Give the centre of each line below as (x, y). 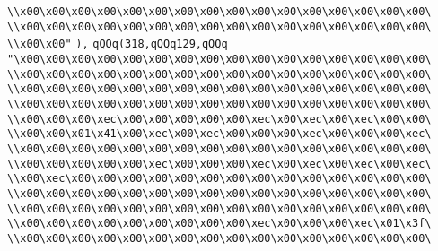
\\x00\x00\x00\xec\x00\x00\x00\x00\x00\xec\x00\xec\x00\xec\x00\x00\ (219, 119)
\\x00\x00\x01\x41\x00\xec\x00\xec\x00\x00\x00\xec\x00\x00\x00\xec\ (219, 134)
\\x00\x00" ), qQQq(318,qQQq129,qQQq (118, 44)
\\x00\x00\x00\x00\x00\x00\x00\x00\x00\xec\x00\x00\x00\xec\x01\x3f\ (219, 224)
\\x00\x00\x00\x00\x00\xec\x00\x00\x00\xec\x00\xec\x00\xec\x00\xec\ (219, 164)
